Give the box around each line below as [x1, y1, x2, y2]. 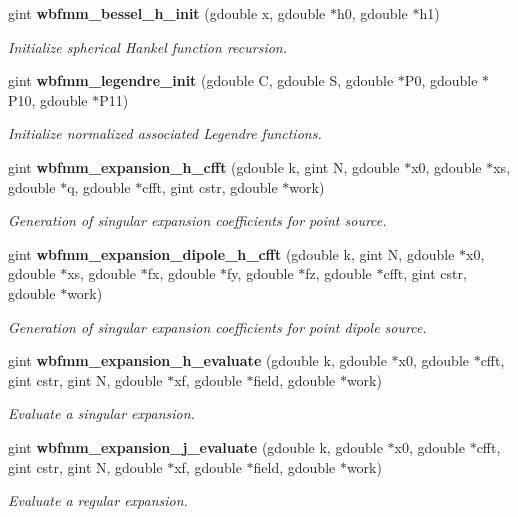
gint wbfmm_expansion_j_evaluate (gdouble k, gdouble [8, 436, 383, 457]
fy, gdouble [227, 263, 294, 284]
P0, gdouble [404, 70, 478, 91]
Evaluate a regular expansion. [8, 490, 188, 511]
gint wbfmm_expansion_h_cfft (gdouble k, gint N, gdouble [8, 156, 400, 177]
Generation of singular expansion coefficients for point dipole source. [8, 316, 427, 337]
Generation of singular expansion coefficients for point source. [8, 210, 387, 231]
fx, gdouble [147, 263, 216, 284]
